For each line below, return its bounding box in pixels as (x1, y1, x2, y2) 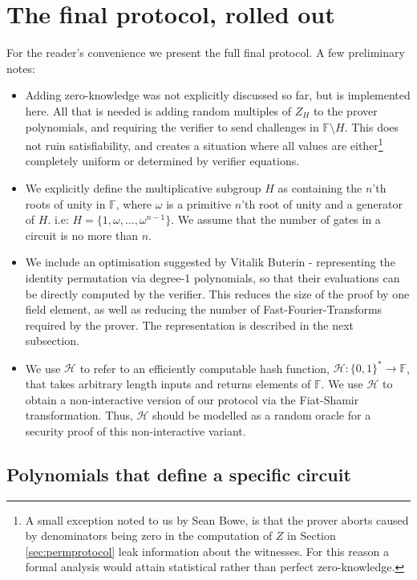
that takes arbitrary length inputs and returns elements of (25, 375, 311, 391)
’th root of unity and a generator (241, 195, 403, 212)
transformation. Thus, (25, 407, 133, 424)
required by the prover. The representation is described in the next (25, 316, 354, 333)
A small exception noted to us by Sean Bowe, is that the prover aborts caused (25, 511, 409, 528)
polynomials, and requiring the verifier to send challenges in (25, 118, 319, 135)
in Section (287, 527, 336, 544)
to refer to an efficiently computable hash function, (79, 359, 330, 376)
